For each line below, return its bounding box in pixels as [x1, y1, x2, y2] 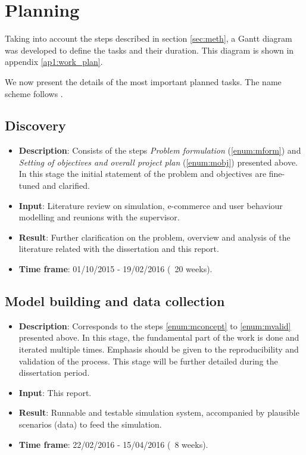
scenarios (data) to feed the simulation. [18, 418, 162, 430]
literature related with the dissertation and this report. [18, 242, 219, 255]
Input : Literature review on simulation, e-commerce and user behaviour [18, 199, 283, 211]
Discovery [5, 116, 66, 135]
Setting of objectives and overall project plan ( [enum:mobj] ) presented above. [18, 155, 298, 168]
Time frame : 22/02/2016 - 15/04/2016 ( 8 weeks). [18, 438, 208, 450]
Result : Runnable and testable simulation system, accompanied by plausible [18, 406, 299, 419]
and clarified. [42, 179, 90, 192]
